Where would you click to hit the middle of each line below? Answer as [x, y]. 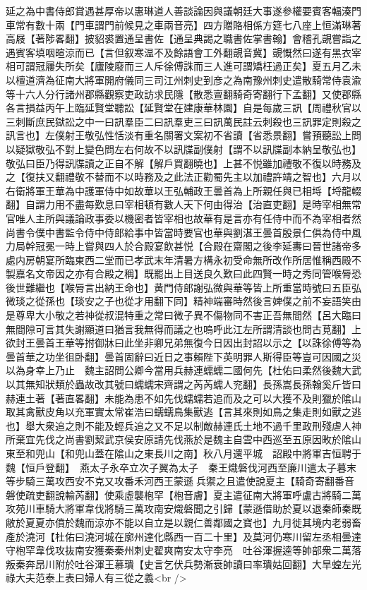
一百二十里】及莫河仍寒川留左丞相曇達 [272, 536]
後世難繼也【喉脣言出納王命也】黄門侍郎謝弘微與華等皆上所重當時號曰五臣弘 [183, 287]
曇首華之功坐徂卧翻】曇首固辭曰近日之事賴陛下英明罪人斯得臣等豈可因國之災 [183, 356]
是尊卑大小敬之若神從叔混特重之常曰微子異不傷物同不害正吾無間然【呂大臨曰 [183, 315]
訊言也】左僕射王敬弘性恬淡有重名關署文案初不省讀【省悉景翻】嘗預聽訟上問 [183, 135]
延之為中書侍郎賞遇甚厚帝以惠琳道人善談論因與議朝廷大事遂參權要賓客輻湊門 [183, 11]
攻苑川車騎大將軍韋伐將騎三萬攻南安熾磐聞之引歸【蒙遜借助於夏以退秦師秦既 [183, 508]
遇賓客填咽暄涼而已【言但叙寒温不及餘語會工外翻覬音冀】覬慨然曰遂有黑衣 [179, 52]
